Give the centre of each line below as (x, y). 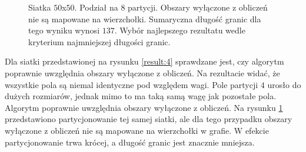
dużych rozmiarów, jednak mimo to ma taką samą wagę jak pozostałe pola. (141, 96)
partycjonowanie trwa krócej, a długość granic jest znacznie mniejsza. (130, 142)
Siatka (40, 7)
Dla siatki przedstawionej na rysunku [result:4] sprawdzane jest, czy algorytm (144, 61)
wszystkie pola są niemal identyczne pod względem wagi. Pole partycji (132, 84)
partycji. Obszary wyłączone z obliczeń (198, 7)
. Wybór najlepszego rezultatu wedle (180, 30)
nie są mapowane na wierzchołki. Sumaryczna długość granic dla (145, 18)
